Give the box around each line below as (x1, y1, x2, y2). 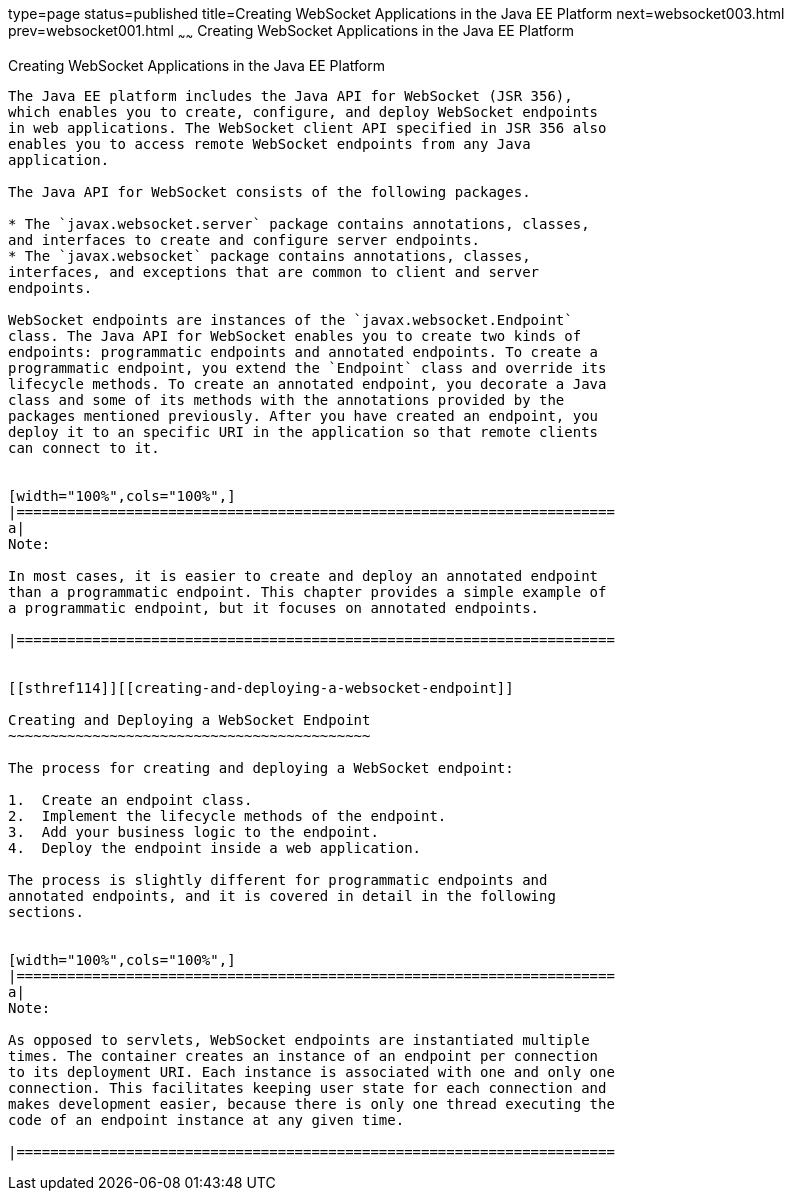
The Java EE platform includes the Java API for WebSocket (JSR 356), (8, 87, 573, 104)
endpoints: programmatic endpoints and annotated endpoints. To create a (8, 343, 599, 360)
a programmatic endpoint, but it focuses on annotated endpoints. (8, 599, 540, 616)
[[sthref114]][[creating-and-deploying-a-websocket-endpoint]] (8, 679, 514, 696)
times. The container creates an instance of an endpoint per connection (8, 1047, 599, 1064)
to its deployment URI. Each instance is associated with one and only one (8, 1063, 615, 1080)
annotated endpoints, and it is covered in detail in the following (8, 887, 556, 904)
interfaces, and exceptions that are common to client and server (8, 263, 540, 280)
